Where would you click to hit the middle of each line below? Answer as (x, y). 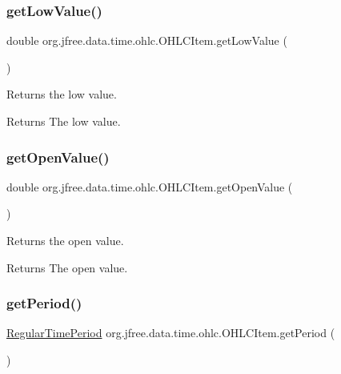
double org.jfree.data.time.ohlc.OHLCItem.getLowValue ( (147, 40)
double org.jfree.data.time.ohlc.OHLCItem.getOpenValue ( (150, 186)
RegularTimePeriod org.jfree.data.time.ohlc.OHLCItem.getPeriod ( (171, 333)
